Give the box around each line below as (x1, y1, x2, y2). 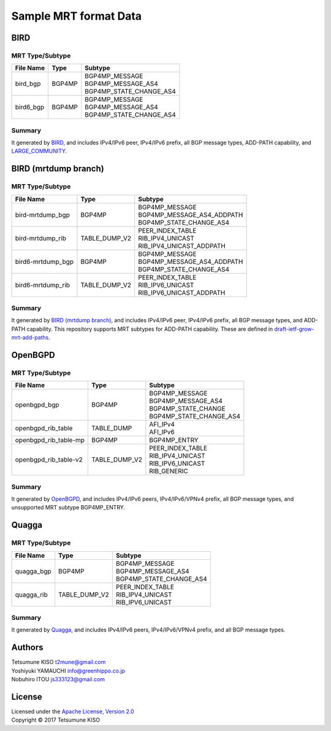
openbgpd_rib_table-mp (15, 436, 85, 444)
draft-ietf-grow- (274, 325, 314, 333)
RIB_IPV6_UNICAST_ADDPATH (138, 288, 226, 297)
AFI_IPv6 (149, 428, 175, 436)
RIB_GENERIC (149, 467, 188, 476)
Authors (11, 642, 44, 653)
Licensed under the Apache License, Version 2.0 (11, 708, 134, 715)
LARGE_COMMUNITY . (11, 147, 67, 155)
